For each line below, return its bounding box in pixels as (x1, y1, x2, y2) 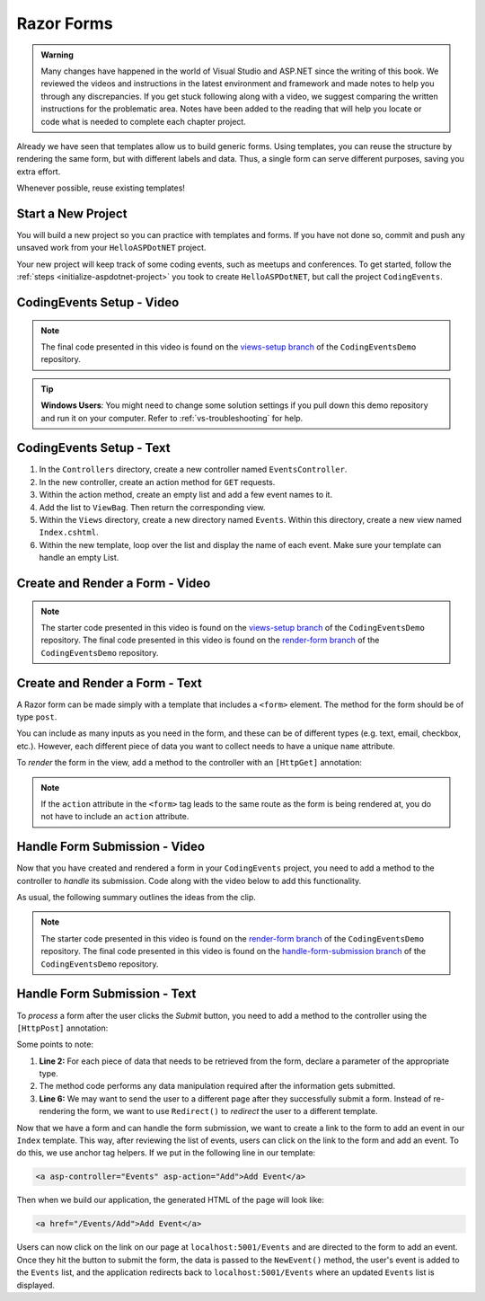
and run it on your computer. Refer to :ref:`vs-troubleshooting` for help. (40, 412, 304, 423)
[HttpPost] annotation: (16, 1022, 109, 1033)
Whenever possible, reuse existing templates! (16, 182, 186, 193)
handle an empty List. (39, 553, 119, 563)
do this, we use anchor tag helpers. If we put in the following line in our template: (16, 1147, 316, 1158)
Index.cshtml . (39, 527, 99, 538)
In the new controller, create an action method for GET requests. (39, 476, 276, 487)
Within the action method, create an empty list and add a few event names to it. (39, 490, 332, 500)
